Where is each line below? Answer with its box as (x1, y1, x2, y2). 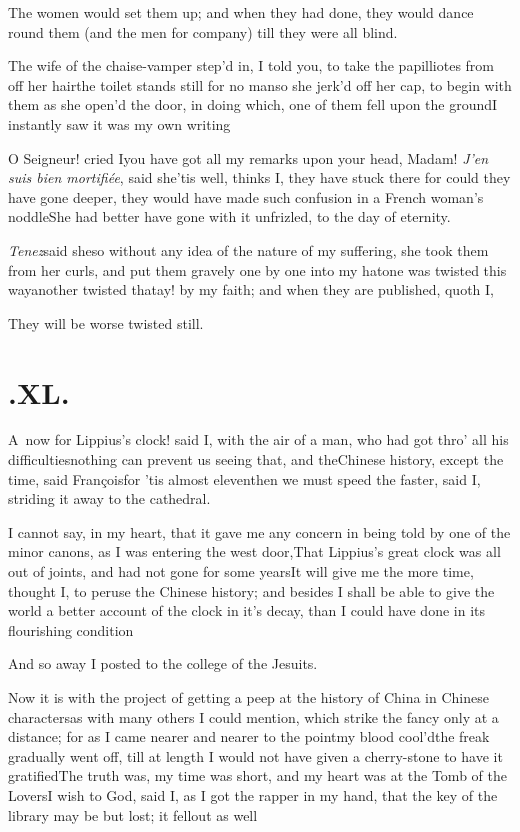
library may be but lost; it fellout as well (8, 804, 258, 825)
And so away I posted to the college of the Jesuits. (8, 653, 318, 674)
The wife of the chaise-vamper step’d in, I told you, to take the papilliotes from (8, 55, 495, 76)
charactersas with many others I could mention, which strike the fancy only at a (8, 706, 499, 727)
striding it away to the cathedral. (8, 488, 211, 509)
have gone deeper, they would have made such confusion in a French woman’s (8, 186, 484, 207)
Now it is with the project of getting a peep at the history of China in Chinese (8, 686, 489, 707)
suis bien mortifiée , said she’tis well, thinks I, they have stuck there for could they (8, 167, 511, 188)
